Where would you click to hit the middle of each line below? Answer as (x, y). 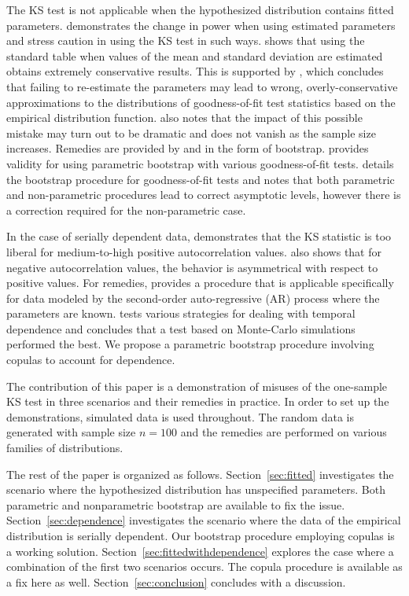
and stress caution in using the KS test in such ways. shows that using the (186, 40)
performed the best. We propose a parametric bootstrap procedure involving (190, 344)
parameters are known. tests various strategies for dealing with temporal (181, 313)
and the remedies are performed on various (284, 432)
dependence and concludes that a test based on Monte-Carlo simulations (181, 328)
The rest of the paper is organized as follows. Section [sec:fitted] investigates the (200, 474)
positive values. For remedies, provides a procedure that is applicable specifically (200, 283)
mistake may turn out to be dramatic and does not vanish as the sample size (191, 132)
